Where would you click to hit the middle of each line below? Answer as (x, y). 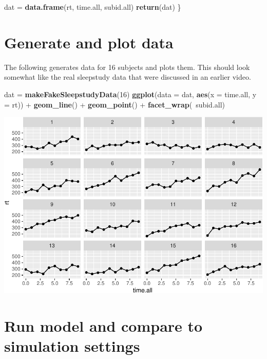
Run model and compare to (103, 325)
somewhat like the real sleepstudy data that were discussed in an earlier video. (128, 77)
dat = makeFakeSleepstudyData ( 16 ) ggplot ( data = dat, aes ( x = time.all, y (130, 94)
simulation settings (72, 346)
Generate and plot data (89, 42)
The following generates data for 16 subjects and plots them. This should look (127, 67)
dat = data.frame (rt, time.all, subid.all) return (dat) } (93, 7)
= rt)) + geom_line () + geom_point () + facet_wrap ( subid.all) (115, 104)
